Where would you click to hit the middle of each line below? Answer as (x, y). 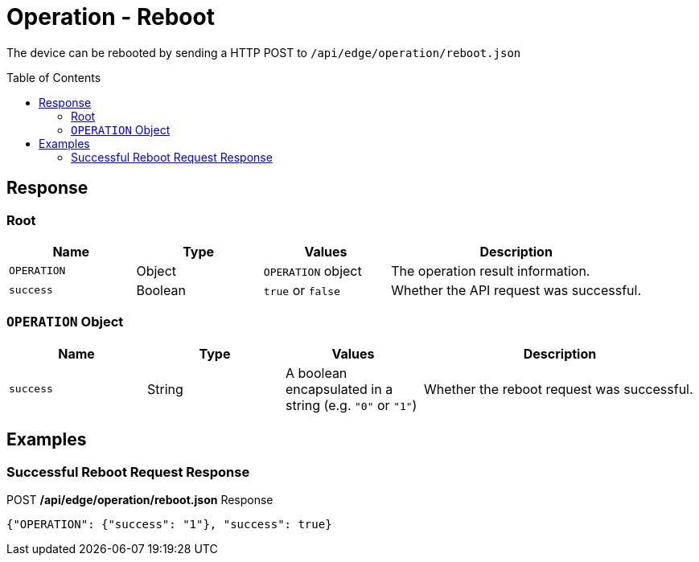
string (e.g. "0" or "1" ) (352, 405)
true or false (302, 290)
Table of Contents (54, 77)
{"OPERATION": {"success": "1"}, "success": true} (169, 524)
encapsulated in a (339, 389)
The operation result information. (491, 271)
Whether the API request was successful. (516, 290)
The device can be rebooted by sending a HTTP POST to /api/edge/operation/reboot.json (264, 52)
